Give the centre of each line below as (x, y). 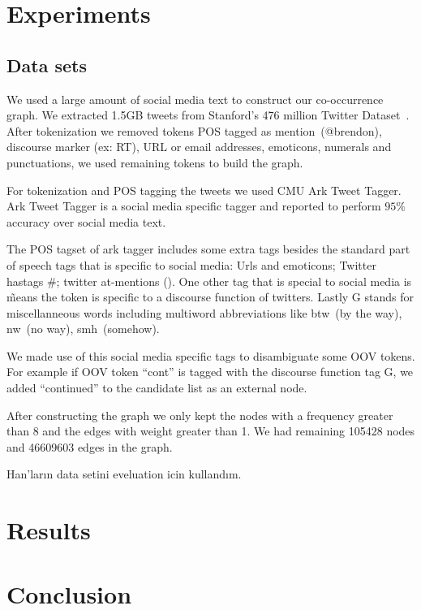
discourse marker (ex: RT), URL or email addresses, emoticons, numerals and (199, 147)
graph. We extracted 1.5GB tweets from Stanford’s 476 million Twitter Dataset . (208, 115)
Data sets (47, 65)
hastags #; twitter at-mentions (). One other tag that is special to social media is (209, 281)
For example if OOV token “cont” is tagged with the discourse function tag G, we (210, 372)
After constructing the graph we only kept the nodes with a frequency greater (200, 415)
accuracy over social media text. (86, 221)
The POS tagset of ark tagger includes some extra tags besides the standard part (208, 249)
